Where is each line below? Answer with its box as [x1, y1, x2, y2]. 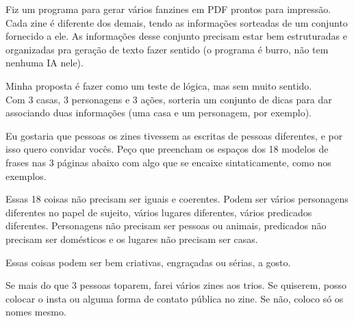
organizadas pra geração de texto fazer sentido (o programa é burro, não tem [5, 42, 329, 56]
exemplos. [5, 168, 47, 183]
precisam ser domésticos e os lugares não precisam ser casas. [5, 231, 258, 246]
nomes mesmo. [5, 305, 66, 319]
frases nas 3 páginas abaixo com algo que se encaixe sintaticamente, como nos [5, 155, 331, 169]
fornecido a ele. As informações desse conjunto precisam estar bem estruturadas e [5, 29, 347, 43]
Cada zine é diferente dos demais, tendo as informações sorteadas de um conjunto [5, 15, 348, 29]
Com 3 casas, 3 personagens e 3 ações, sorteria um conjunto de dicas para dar [5, 92, 332, 106]
